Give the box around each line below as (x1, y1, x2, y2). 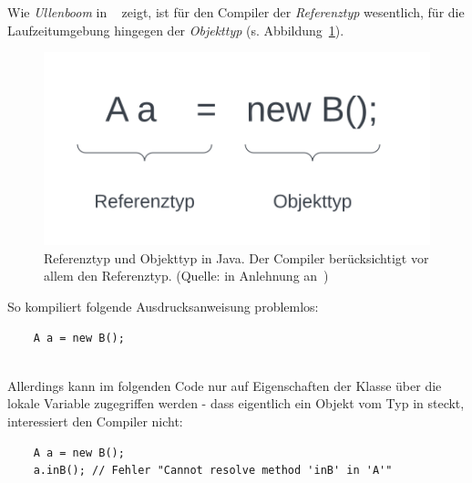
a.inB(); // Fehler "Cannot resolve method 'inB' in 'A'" (33, 464, 393, 478)
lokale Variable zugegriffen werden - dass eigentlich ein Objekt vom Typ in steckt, (7, 394, 465, 413)
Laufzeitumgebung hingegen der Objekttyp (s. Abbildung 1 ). (7, 20, 344, 39)
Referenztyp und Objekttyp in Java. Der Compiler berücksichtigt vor (44, 248, 429, 267)
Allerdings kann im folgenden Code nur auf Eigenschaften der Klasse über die (7, 375, 442, 395)
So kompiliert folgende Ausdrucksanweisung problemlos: (7, 296, 319, 315)
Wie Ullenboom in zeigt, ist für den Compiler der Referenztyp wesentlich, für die (7, 3, 465, 21)
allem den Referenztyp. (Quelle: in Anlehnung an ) (44, 266, 329, 285)
